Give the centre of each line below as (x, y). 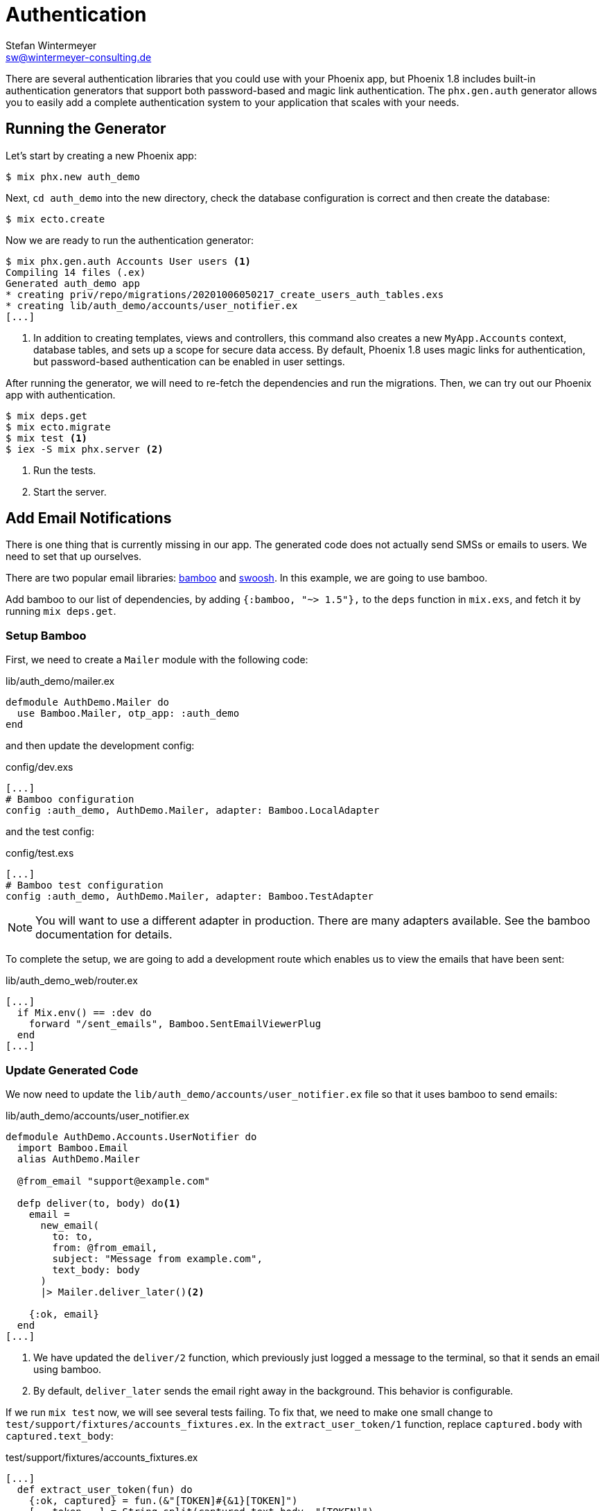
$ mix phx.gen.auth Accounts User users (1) (129, 261)
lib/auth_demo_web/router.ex (72, 981)
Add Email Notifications (89, 518)
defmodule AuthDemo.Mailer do (88, 702)
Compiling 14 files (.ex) (76, 272)
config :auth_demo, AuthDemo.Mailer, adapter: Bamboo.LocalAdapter (193, 811)
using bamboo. (68, 1369)
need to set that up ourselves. (74, 557)
